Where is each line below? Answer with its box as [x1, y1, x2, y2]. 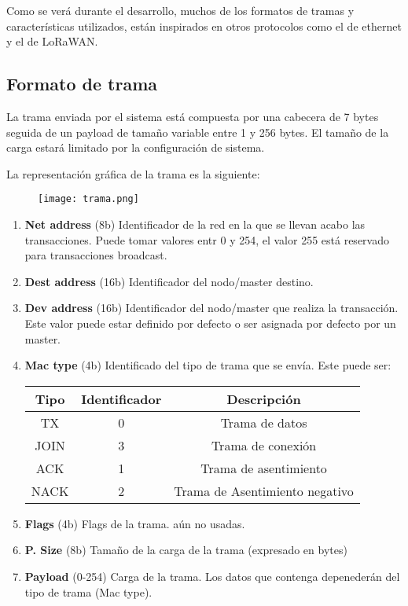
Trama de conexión [211, 435, 317, 454]
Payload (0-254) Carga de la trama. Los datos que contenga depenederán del [24, 567, 400, 584]
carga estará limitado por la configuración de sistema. [6, 139, 265, 156]
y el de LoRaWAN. [6, 33, 98, 50]
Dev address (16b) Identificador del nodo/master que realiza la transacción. [24, 299, 399, 316]
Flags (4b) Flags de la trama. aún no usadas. [24, 515, 245, 531]
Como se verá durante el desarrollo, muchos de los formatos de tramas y [6, 2, 355, 18]
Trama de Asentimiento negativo [174, 481, 354, 500]
